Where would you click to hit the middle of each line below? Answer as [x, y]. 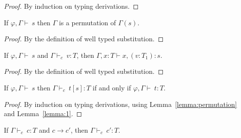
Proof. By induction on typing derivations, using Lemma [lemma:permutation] [120, 104]
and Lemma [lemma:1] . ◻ [43, 113]
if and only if [112, 87]
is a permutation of [88, 22]
